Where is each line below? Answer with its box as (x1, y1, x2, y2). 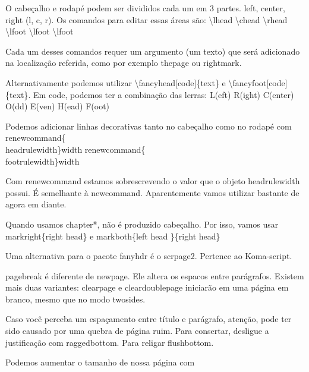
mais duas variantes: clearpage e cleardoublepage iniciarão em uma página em (5, 281, 289, 294)
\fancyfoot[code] (228, 76, 288, 89)
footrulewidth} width (5, 155, 80, 167)
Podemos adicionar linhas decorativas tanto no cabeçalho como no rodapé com (5, 119, 292, 132)
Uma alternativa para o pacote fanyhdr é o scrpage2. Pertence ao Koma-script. (5, 250, 292, 262)
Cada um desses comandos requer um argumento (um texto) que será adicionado (5, 45, 300, 57)
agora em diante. (5, 198, 67, 210)
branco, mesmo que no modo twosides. (5, 292, 146, 305)
